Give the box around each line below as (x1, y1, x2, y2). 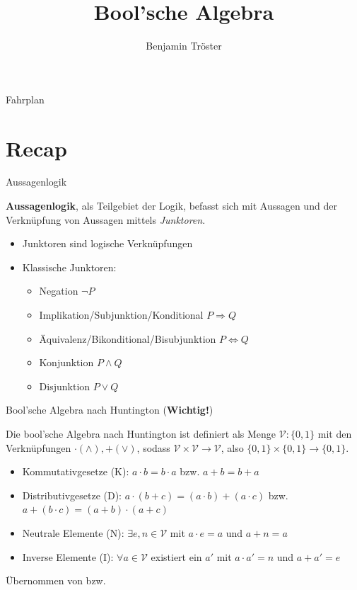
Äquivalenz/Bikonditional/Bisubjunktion (39, 331, 216, 346)
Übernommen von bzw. (6, 573, 106, 588)
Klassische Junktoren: (22, 259, 117, 274)
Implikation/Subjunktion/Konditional (39, 307, 204, 322)
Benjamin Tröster (146, 38, 222, 53)
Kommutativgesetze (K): (22, 464, 129, 479)
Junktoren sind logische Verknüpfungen (22, 236, 193, 251)
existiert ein (151, 549, 202, 564)
